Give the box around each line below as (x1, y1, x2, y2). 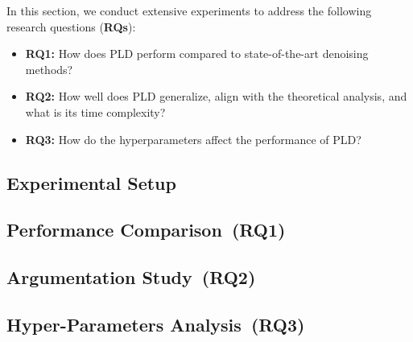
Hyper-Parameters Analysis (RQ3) (6, 311, 305, 336)
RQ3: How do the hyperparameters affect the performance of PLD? (25, 130, 361, 147)
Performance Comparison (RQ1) (6, 217, 286, 242)
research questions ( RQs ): (6, 18, 136, 35)
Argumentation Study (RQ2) (6, 265, 256, 290)
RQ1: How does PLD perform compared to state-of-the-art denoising (25, 45, 369, 62)
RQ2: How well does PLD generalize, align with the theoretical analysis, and (25, 88, 407, 105)
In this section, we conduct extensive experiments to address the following (6, 2, 372, 19)
